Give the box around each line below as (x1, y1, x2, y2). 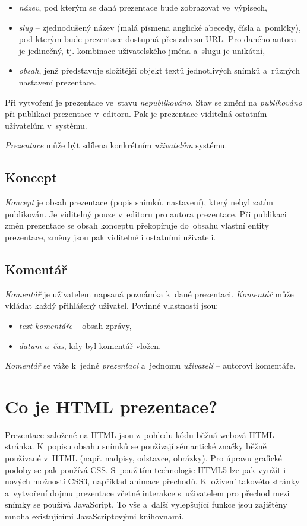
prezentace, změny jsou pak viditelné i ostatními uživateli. (5, 230, 216, 243)
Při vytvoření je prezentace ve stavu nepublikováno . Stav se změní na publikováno (5, 96, 302, 108)
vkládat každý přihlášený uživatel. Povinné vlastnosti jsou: (5, 299, 219, 312)
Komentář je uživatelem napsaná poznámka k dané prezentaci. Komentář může (5, 287, 294, 300)
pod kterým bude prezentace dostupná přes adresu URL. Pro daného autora (18, 33, 296, 45)
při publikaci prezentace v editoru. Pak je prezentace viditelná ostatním (5, 107, 267, 120)
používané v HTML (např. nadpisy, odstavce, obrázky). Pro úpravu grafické (5, 452, 282, 464)
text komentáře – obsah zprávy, (18, 319, 132, 331)
